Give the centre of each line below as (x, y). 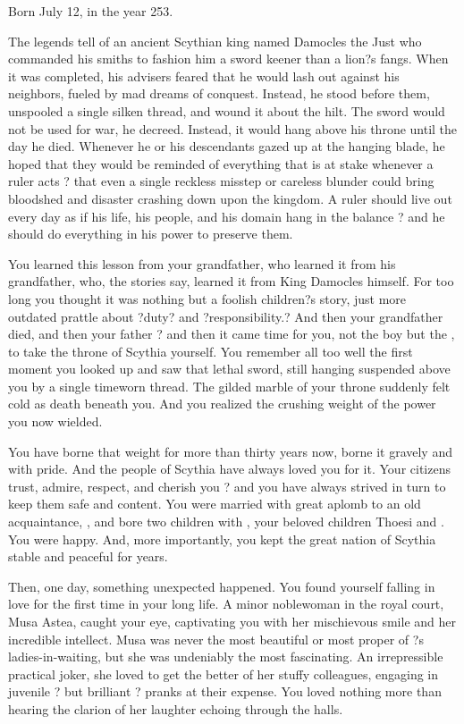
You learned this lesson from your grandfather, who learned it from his (202, 263)
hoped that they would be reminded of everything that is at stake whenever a (221, 163)
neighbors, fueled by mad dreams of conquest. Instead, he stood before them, (219, 93)
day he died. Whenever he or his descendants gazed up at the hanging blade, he (227, 146)
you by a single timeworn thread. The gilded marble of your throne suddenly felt (229, 386)
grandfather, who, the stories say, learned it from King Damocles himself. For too (231, 281)
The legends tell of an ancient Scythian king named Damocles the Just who (215, 41)
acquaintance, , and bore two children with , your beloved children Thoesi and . (226, 522)
